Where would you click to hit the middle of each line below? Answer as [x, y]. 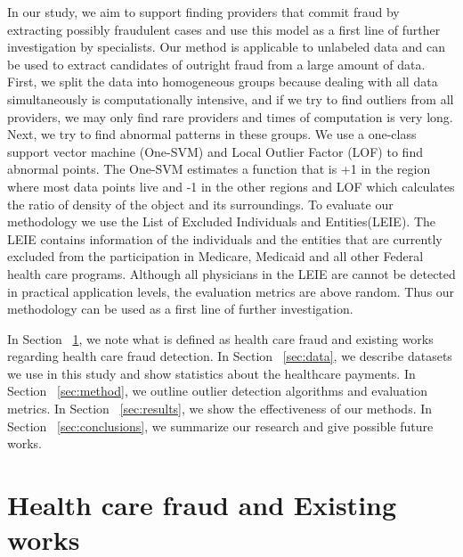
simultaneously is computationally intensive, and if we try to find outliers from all [231, 98]
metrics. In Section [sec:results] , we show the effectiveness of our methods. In [220, 409]
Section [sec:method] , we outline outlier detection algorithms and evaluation [217, 391]
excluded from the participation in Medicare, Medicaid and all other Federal [215, 256]
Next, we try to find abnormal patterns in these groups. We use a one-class [212, 134]
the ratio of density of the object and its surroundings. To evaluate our [200, 204]
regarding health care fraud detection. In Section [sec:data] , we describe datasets [230, 356]
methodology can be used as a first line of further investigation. [180, 309]
